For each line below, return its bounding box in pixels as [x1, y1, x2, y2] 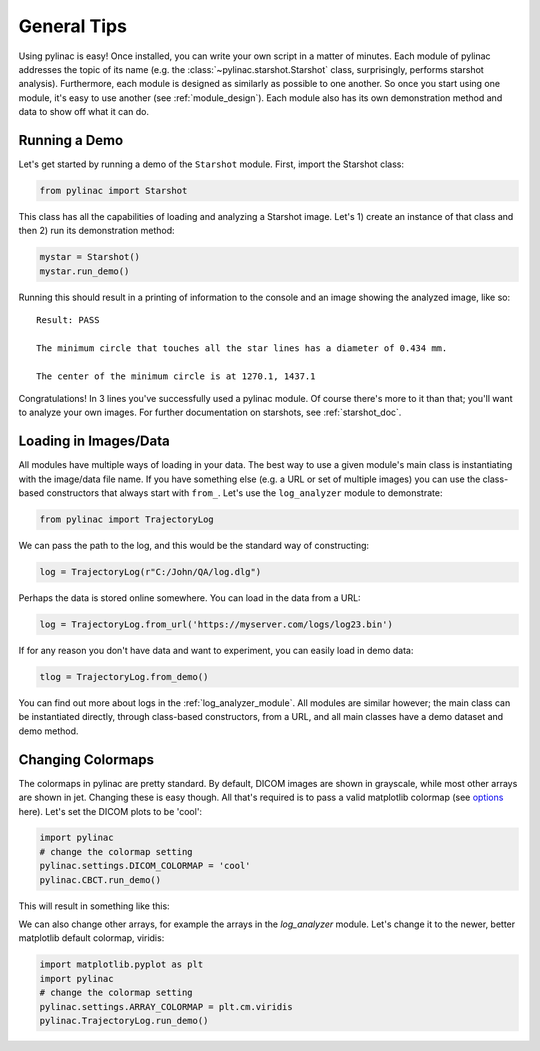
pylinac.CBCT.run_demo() [39, 874, 162, 885]
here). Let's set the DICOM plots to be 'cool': [18, 805, 203, 817]
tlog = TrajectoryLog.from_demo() [39, 671, 209, 683]
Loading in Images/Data [18, 433, 170, 450]
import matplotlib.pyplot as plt [39, 959, 204, 970]
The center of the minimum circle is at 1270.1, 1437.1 [36, 370, 316, 382]
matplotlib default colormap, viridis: [18, 932, 165, 944]
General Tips [18, 15, 127, 37]
